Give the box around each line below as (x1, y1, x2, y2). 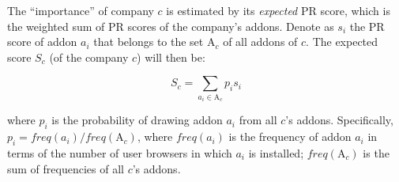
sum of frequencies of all (7, 160, 124, 176)
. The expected (306, 33, 378, 50)
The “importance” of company (7, 2, 154, 18)
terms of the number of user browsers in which (7, 144, 232, 161)
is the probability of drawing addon (51, 112, 223, 128)
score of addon (7, 33, 77, 50)
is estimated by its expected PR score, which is (166, 2, 390, 18)
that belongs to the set (93, 33, 204, 50)
